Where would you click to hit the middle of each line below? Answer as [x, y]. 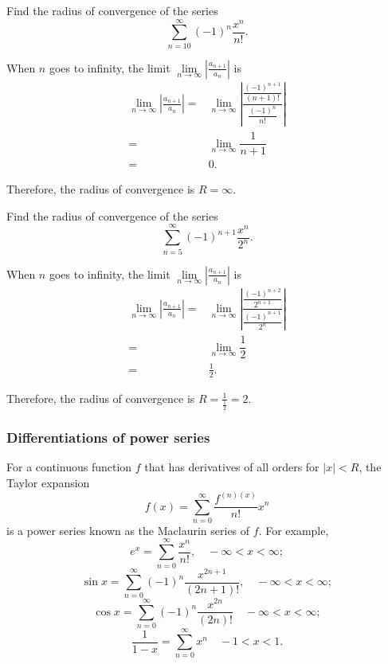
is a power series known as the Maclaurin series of [128, 530]
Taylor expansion [48, 483]
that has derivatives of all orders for [232, 467]
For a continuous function [69, 467]
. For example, [294, 530]
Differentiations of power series [108, 437]
